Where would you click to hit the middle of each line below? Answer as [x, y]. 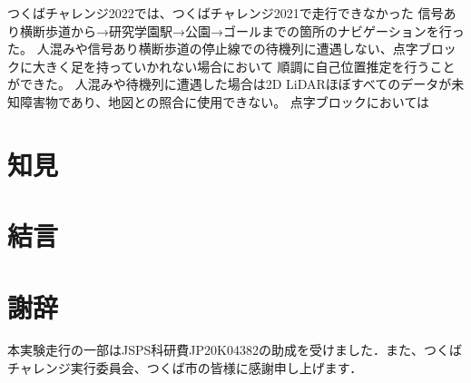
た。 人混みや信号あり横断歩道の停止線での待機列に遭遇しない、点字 [213, 49]
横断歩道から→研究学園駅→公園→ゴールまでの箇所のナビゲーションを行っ [242, 30]
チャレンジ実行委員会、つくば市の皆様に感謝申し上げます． [185, 368]
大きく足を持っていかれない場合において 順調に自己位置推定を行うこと [244, 66]
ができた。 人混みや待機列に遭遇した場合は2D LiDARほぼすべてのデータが [230, 84]
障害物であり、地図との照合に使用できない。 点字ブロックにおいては [225, 101]
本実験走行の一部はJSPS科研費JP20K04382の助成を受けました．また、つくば [235, 350]
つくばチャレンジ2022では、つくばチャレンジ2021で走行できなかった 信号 [226, 13]
